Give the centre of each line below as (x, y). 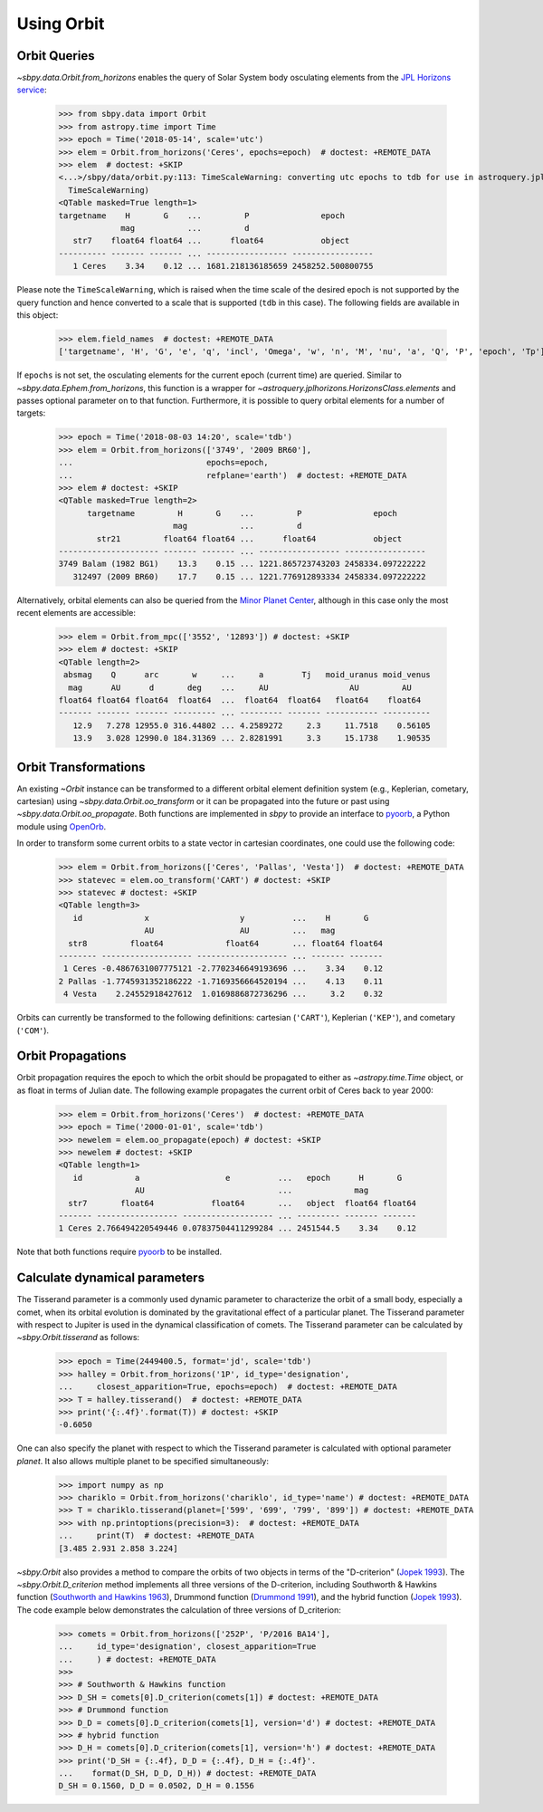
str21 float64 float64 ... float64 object (249, 538)
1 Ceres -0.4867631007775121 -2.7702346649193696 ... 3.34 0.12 (224, 968)
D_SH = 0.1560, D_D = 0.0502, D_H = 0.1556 (157, 1786)
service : (32, 90)
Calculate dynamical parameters (111, 1278)
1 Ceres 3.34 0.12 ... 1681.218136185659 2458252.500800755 (223, 266)
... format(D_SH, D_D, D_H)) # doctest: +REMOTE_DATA (187, 1774)
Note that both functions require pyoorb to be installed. (119, 1252)
